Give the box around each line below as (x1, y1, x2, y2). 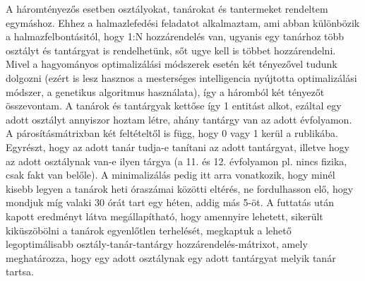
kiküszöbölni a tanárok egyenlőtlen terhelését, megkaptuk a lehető (6, 222, 292, 237)
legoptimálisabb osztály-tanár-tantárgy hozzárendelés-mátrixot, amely (6, 237, 308, 251)
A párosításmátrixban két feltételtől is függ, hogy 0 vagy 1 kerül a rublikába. (6, 126, 338, 140)
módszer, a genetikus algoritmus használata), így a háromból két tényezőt (6, 84, 325, 99)
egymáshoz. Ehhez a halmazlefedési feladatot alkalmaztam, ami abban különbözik (6, 15, 360, 30)
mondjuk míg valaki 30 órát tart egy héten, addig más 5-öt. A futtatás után (6, 195, 334, 210)
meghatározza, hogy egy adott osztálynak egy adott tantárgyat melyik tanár (6, 250, 336, 265)
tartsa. (6, 264, 34, 279)
